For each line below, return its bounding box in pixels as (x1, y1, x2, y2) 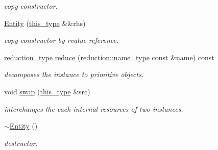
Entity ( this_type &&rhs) (4, 17, 86, 28)
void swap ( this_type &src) (4, 86, 90, 96)
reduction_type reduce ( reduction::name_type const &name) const (4, 52, 214, 62)
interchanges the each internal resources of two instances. (4, 103, 183, 114)
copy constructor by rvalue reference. (4, 35, 119, 45)
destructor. (4, 137, 38, 148)
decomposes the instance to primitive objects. (4, 69, 144, 80)
